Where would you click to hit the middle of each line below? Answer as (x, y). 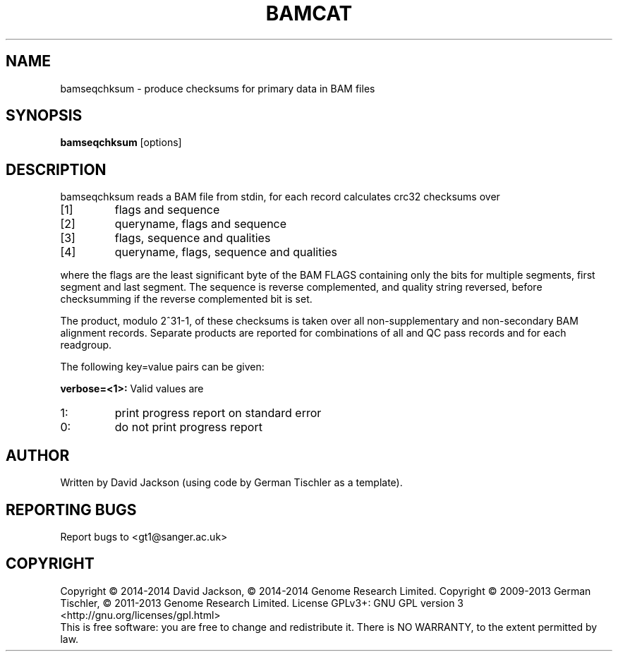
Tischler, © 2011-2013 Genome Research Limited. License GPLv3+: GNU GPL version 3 (262, 603)
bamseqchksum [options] (121, 143)
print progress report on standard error (218, 413)
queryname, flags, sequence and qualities (226, 252)
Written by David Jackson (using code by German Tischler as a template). (231, 483)
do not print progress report (188, 427)
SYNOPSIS (44, 116)
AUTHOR (38, 455)
